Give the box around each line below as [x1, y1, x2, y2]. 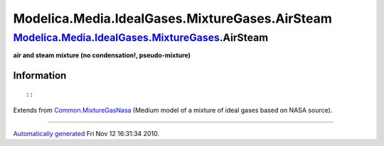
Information [13, 69, 67, 82]
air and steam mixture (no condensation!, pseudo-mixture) [13, 51, 191, 60]
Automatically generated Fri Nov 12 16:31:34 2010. [13, 129, 160, 137]
